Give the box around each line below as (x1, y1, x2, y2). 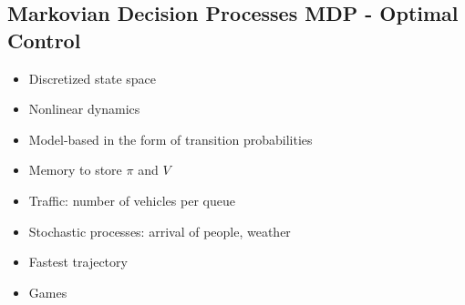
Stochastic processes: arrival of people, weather (28, 221, 291, 240)
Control (7, 25, 81, 54)
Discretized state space (28, 68, 157, 87)
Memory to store (28, 160, 122, 179)
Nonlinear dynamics (28, 99, 140, 118)
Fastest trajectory (28, 252, 128, 271)
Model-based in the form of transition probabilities (28, 129, 313, 148)
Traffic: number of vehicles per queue (28, 190, 235, 209)
